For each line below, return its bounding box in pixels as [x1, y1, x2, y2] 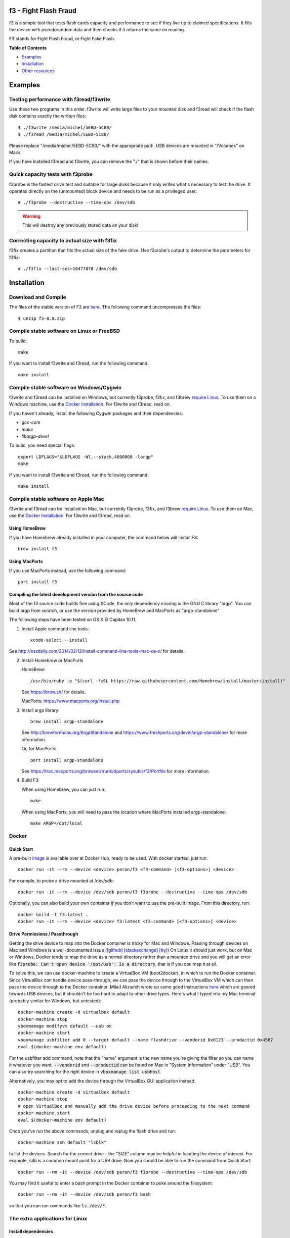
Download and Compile [9, 294, 66, 301]
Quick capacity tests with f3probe [9, 171, 93, 178]
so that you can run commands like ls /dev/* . [9, 1202, 107, 1208]
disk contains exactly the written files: [9, 113, 86, 119]
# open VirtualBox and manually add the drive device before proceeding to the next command [18, 1103, 250, 1109]
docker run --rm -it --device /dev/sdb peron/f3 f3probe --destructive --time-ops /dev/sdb [18, 1169, 247, 1175]
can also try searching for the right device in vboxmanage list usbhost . [9, 1069, 162, 1075]
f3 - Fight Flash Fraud [9, 6, 77, 15]
